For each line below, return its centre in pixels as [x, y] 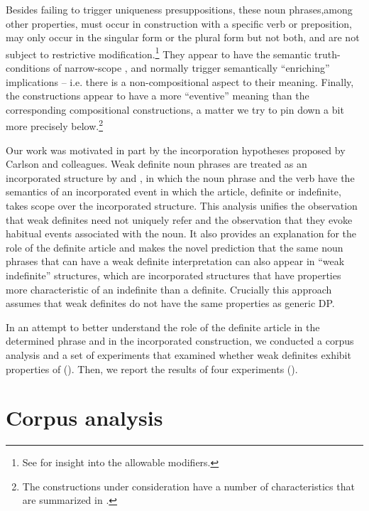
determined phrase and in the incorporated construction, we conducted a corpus [180, 341]
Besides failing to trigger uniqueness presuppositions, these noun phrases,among [179, 9]
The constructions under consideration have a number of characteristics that [188, 486]
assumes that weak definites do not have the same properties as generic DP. [170, 303]
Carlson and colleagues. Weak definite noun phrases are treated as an [156, 164]
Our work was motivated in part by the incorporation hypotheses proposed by [176, 150]
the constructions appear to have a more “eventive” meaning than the [158, 96]
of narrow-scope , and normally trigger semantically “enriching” [191, 68]
